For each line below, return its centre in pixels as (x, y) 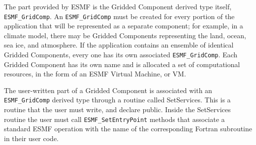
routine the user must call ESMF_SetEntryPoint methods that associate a (114, 119)
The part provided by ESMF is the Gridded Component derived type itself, (118, 6)
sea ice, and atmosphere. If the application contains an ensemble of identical (119, 45)
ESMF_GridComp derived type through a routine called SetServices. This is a (117, 100)
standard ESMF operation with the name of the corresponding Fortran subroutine (128, 129)
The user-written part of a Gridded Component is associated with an (108, 90)
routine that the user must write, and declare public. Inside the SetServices (117, 109)
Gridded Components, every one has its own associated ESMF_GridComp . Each (121, 55)
